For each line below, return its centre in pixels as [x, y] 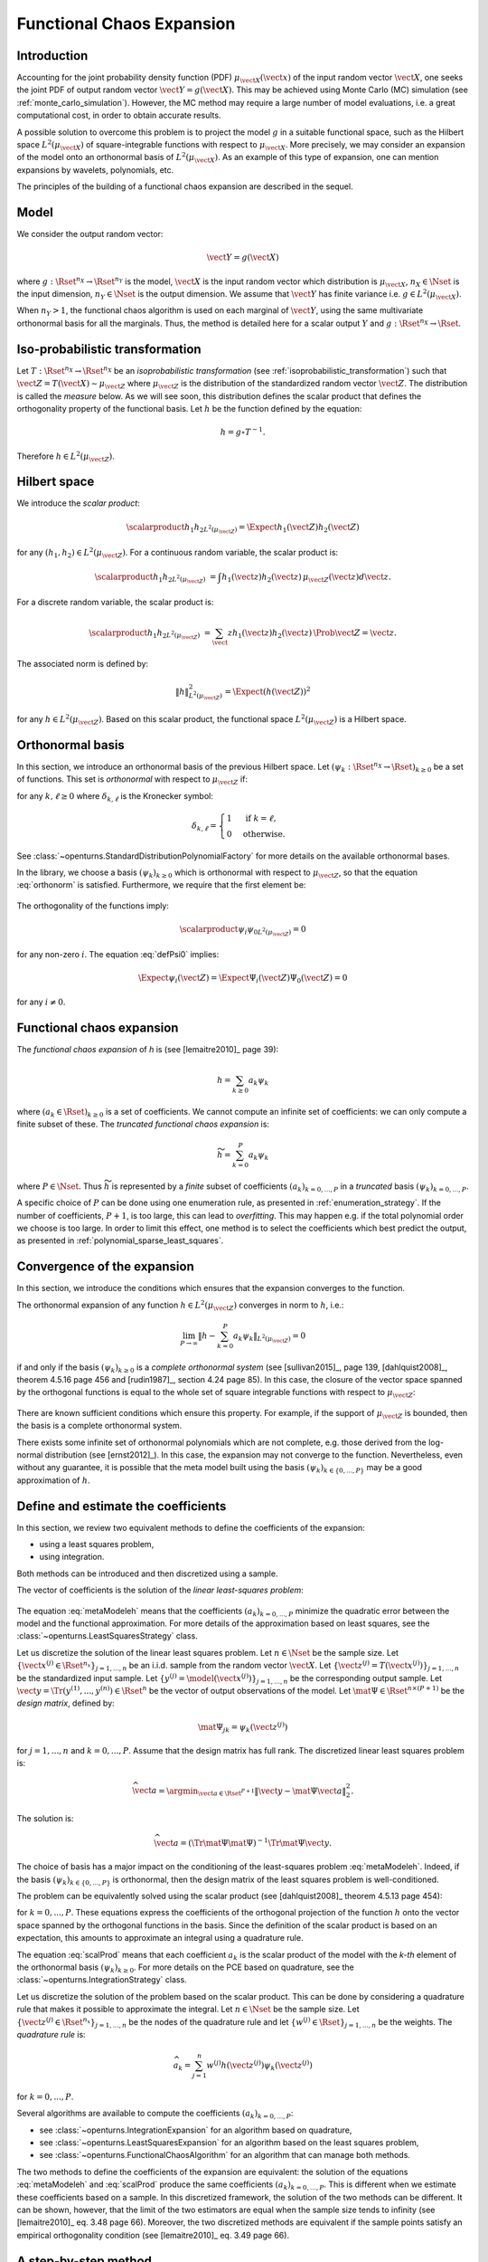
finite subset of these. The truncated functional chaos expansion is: [143, 1124]
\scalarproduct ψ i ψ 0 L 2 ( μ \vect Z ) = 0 [243, 931]
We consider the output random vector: [90, 234]
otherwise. [264, 834]
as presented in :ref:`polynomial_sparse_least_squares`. [120, 1240]
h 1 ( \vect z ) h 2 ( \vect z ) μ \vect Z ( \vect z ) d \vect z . [307, 577]
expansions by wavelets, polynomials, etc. [95, 170]
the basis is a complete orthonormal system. [99, 1426]
